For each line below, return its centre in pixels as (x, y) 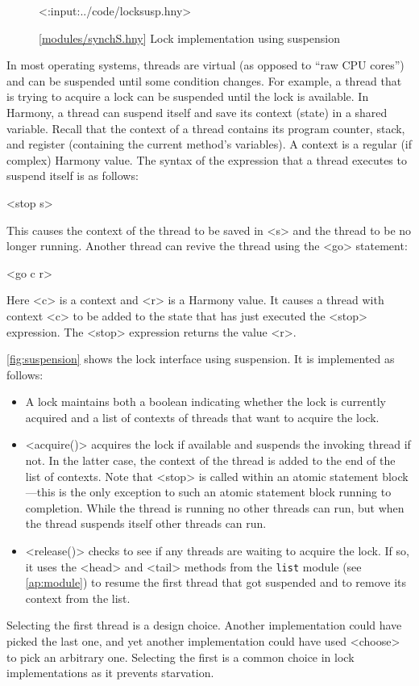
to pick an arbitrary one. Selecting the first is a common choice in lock (180, 657)
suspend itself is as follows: (73, 176)
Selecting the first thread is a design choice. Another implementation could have (204, 625)
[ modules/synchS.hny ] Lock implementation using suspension (190, 38)
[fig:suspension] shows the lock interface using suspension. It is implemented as (201, 359)
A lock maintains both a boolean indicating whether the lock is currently (205, 402)
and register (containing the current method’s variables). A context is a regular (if (209, 144)
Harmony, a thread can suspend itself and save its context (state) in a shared (197, 112)
